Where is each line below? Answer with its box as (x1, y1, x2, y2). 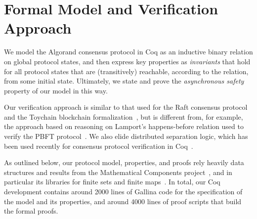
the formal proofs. (4, 206, 58, 216)
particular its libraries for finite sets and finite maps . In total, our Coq (4, 176, 220, 187)
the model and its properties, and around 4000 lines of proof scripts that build (4, 196, 242, 206)
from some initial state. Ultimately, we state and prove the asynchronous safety (4, 76, 244, 86)
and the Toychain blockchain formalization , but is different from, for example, (4, 111, 243, 122)
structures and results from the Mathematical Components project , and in (4, 167, 232, 177)
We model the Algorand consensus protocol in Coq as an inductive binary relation (4, 46, 253, 57)
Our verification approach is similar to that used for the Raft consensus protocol (4, 102, 248, 112)
